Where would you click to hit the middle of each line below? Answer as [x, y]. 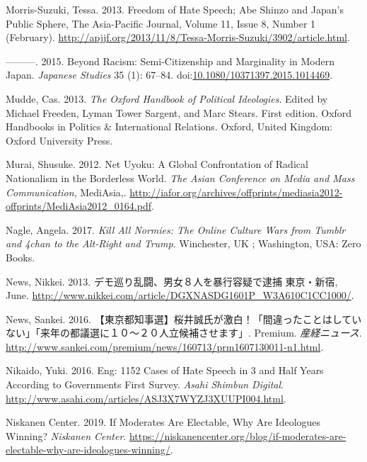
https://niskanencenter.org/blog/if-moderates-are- [238, 435]
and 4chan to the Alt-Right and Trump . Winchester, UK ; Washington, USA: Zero [183, 243]
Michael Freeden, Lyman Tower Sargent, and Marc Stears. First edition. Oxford [179, 112]
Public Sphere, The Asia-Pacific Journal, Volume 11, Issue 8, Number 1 [161, 23]
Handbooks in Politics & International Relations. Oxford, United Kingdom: [169, 126]
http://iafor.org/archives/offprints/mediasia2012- [236, 192]
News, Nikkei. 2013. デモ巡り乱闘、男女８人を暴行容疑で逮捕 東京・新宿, [172, 281]
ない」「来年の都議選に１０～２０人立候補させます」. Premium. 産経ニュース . [184, 333]
